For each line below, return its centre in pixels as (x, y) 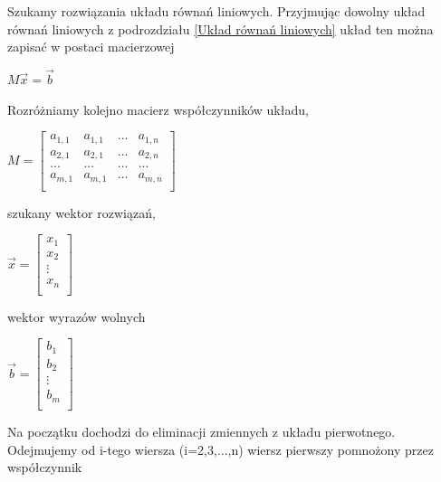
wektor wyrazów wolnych (77, 316)
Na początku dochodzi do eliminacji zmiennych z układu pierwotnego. (201, 431)
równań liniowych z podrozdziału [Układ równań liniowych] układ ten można (220, 28)
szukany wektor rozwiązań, (81, 212)
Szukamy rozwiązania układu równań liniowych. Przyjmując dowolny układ (216, 11)
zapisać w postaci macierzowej (91, 47)
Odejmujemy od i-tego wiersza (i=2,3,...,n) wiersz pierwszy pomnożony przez (220, 449)
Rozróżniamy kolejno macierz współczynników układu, (158, 109)
